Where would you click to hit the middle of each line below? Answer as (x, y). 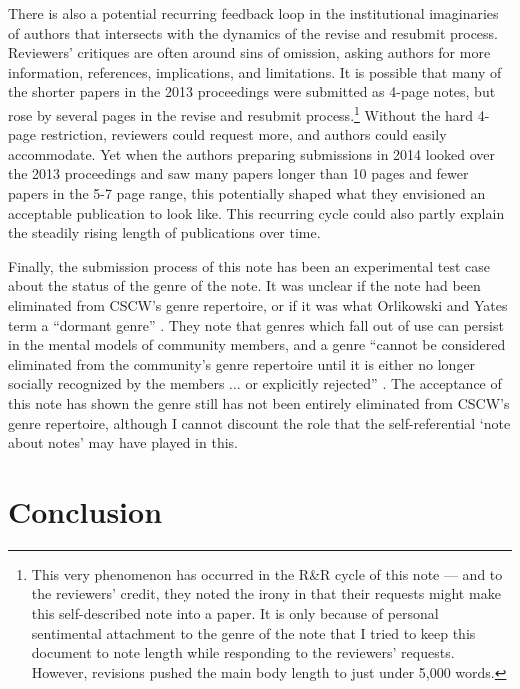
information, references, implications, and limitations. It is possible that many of (255, 71)
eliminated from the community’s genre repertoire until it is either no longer (242, 363)
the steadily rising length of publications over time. (164, 232)
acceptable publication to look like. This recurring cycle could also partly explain (256, 212)
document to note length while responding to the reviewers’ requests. (243, 652)
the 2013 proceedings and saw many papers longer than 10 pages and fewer (238, 173)
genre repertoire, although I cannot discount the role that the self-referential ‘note (259, 422)
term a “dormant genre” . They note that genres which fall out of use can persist (256, 324)
